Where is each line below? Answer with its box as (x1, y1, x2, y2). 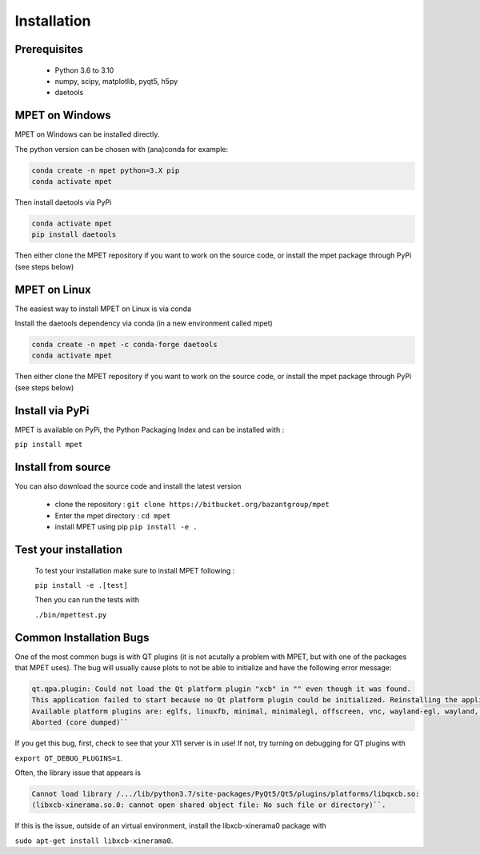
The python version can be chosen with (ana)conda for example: (14, 144, 229, 154)
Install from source (14, 460, 111, 473)
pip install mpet (14, 440, 83, 449)
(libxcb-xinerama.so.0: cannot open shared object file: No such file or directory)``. (31, 801, 386, 809)
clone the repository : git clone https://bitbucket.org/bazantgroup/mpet (54, 500, 330, 509)
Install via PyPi (14, 404, 90, 418)
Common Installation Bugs (14, 630, 150, 644)
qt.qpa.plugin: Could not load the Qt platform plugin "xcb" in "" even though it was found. (31, 685, 412, 693)
